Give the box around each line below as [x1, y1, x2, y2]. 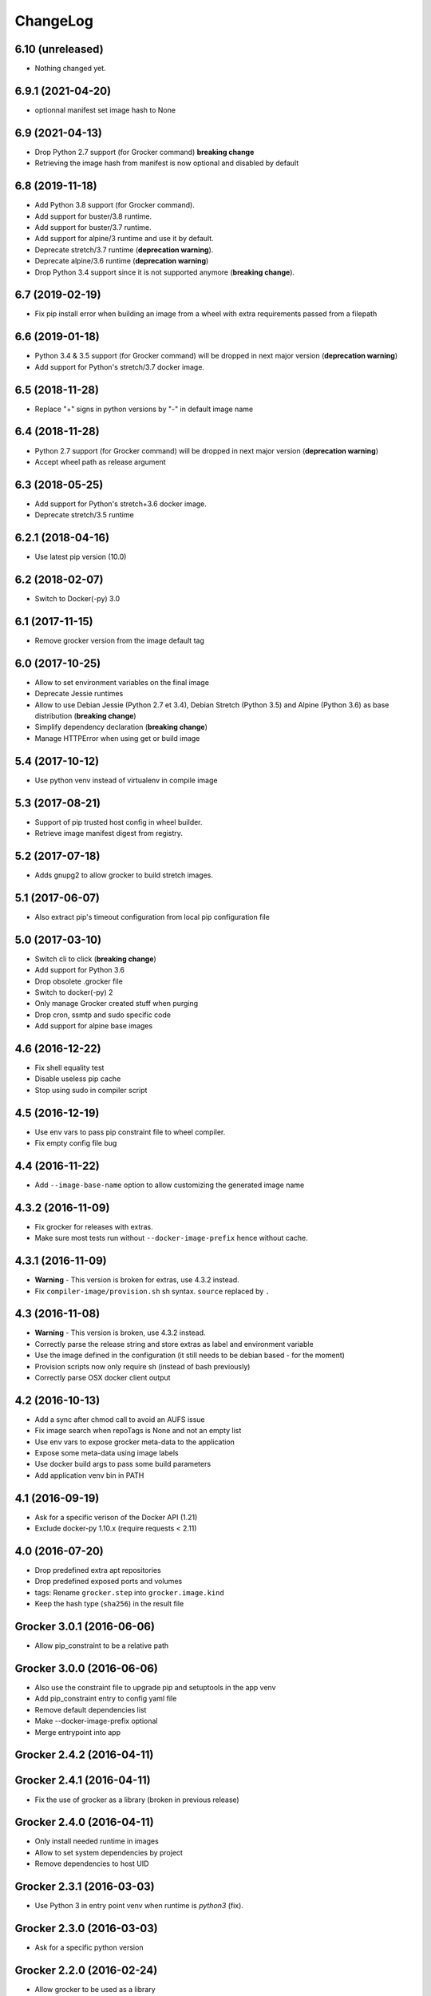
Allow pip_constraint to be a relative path [34, 1641, 169, 1650]
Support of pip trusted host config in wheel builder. [34, 817, 203, 826]
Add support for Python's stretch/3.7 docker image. [34, 362, 205, 371]
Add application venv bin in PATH [34, 1470, 144, 1480]
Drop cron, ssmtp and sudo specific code [34, 1010, 172, 1020]
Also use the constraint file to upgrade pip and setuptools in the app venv [34, 1683, 276, 1693]
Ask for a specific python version [34, 1943, 144, 1952]
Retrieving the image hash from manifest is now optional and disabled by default [34, 158, 299, 168]
